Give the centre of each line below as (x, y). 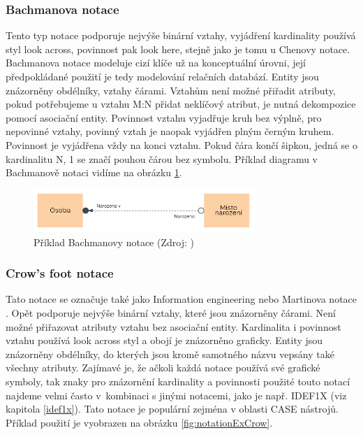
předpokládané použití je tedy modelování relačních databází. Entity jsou (162, 76)
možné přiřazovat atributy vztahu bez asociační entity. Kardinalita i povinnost (173, 326)
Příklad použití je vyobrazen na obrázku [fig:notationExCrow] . (139, 422)
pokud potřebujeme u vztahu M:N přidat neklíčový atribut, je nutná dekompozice (181, 104)
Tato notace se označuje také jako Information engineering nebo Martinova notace (181, 299)
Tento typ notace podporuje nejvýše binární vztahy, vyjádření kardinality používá (181, 35)
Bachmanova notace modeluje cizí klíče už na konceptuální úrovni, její (156, 63)
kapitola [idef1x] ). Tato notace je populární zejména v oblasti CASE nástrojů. (172, 409)
